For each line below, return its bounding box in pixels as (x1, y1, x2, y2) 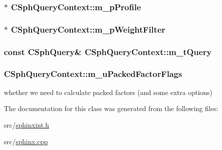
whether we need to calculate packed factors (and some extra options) (4, 87, 213, 97)
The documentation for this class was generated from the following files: (4, 103, 219, 113)
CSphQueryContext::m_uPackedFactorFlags (4, 68, 182, 80)
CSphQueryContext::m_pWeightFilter (11, 23, 166, 35)
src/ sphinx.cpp (4, 136, 48, 146)
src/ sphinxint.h (4, 119, 49, 130)
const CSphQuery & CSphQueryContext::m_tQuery (4, 45, 212, 57)
